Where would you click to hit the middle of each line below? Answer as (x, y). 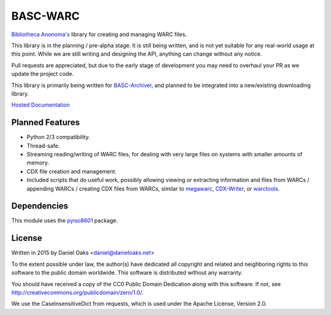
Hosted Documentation (40, 105)
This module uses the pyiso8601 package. (65, 221)
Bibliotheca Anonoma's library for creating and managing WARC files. (99, 34)
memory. (38, 163)
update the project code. (43, 74)
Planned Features (46, 123)
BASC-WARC (45, 16)
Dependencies (40, 206)
